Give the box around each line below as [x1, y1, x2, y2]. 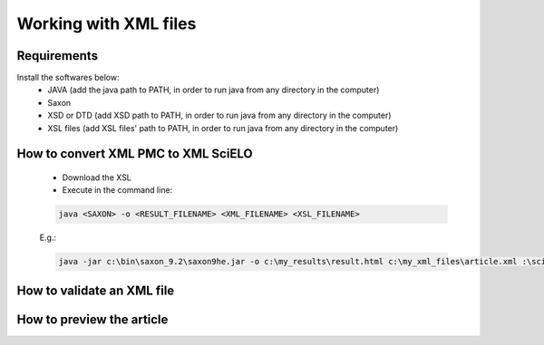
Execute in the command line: [62, 185, 173, 196]
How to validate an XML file [16, 283, 175, 298]
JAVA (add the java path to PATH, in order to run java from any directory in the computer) [47, 84, 380, 95]
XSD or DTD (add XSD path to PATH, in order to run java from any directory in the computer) [47, 110, 392, 121]
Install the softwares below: [16, 72, 120, 83]
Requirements [16, 48, 99, 63]
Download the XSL [62, 172, 131, 183]
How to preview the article [16, 311, 169, 327]
